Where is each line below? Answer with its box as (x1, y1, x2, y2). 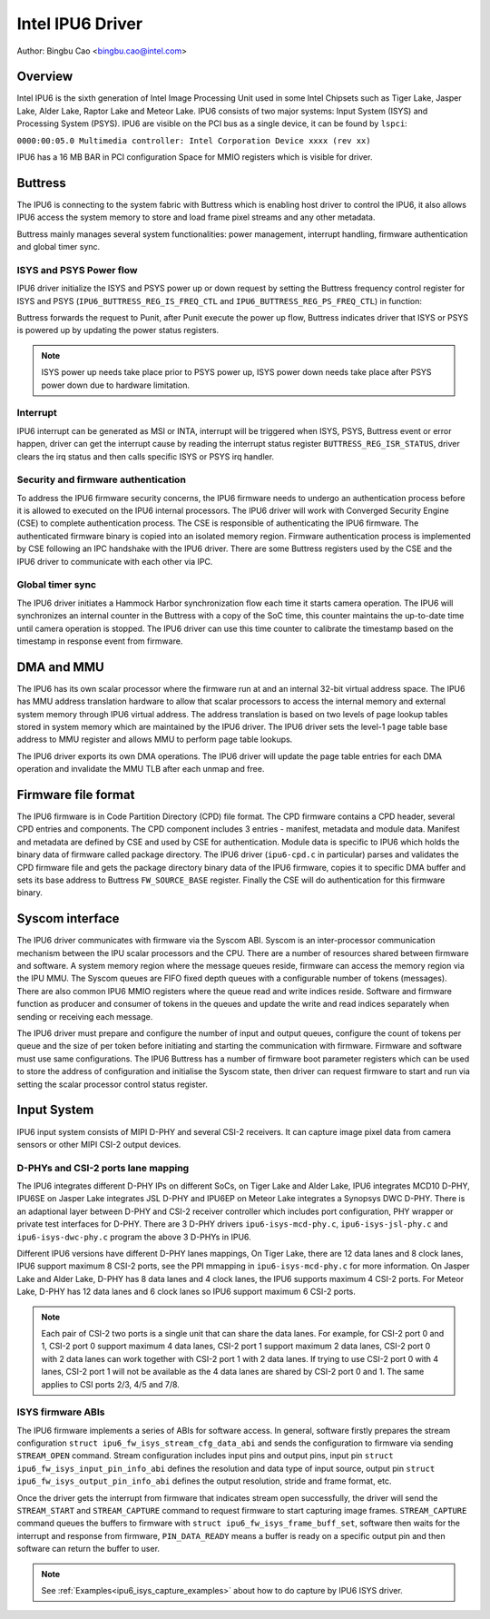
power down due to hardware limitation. (41, 380, 191, 390)
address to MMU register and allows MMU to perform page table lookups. (16, 734, 293, 745)
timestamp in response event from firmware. (16, 636, 183, 647)
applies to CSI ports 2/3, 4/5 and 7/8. (41, 1378, 181, 1389)
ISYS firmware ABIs (16, 1406, 105, 1418)
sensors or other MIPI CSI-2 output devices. (16, 1139, 181, 1150)
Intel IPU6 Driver (16, 14, 143, 34)
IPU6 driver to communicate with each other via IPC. (16, 556, 213, 567)
